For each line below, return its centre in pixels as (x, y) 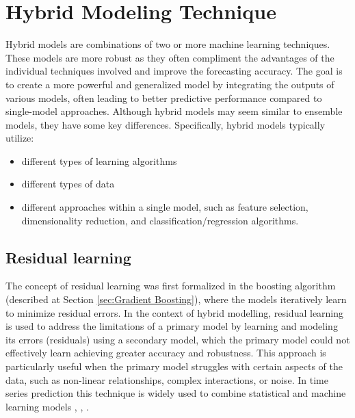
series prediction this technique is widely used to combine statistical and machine (176, 393)
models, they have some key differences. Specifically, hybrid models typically (166, 124)
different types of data (68, 184)
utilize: (20, 138)
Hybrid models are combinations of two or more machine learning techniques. (168, 44)
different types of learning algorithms (99, 160)
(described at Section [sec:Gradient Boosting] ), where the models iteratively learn (176, 299)
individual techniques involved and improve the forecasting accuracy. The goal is (174, 71)
